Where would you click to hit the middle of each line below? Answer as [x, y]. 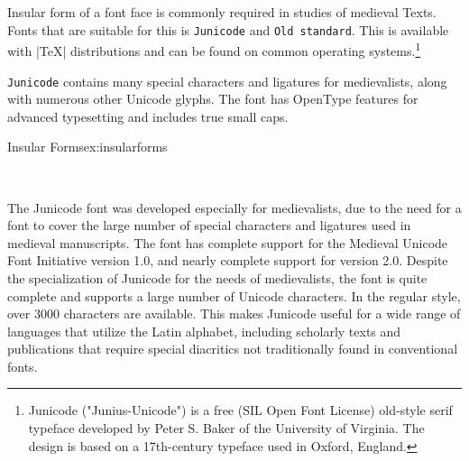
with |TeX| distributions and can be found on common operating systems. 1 [214, 49]
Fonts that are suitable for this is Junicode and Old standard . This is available [228, 29]
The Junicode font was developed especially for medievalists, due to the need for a [234, 207]
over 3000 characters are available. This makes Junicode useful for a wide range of [234, 313]
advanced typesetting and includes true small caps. [148, 116]
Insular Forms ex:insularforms [87, 147]
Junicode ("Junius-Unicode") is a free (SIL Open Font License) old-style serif [240, 410]
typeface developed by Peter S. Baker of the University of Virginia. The [226, 428]
